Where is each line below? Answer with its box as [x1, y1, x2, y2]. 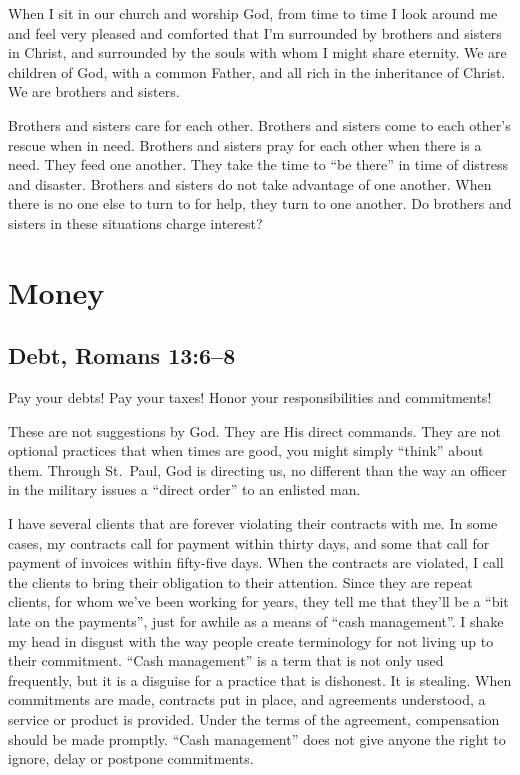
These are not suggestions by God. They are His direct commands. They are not [8, 420, 501, 441]
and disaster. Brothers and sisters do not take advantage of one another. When [8, 173, 492, 194]
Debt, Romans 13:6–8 [8, 340, 236, 371]
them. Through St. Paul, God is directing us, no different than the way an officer [8, 459, 507, 480]
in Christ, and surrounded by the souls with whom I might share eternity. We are [8, 42, 507, 63]
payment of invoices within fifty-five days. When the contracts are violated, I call [8, 552, 504, 573]
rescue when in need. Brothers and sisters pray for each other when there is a [8, 134, 482, 155]
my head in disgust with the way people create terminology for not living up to [8, 630, 494, 651]
